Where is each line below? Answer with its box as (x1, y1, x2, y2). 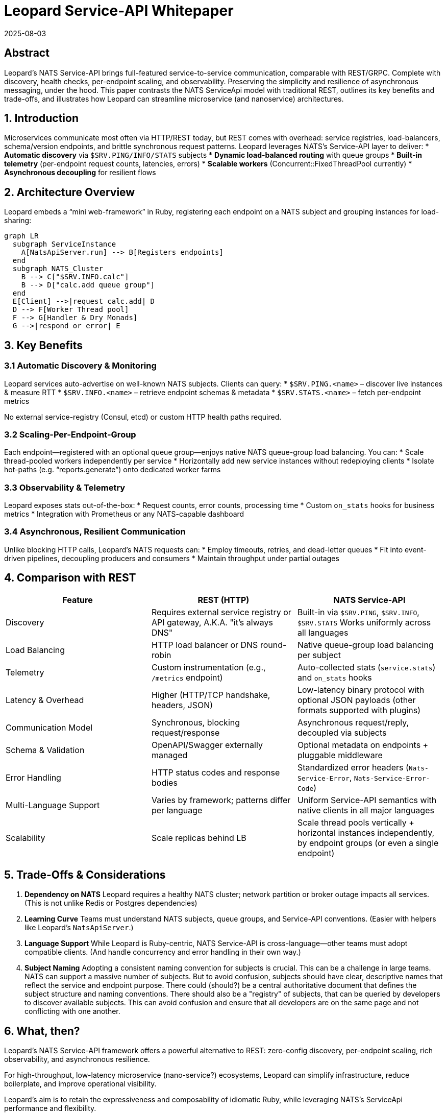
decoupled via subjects (297, 727, 387, 738)
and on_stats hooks (297, 672, 372, 683)
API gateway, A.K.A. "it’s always (151, 617, 273, 627)
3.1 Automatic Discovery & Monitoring (4, 360, 157, 371)
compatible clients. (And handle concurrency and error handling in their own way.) (24, 948, 301, 957)
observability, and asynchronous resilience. (4, 1055, 150, 1064)
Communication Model (6, 722, 93, 733)
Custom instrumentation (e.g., (151, 662, 266, 672)
